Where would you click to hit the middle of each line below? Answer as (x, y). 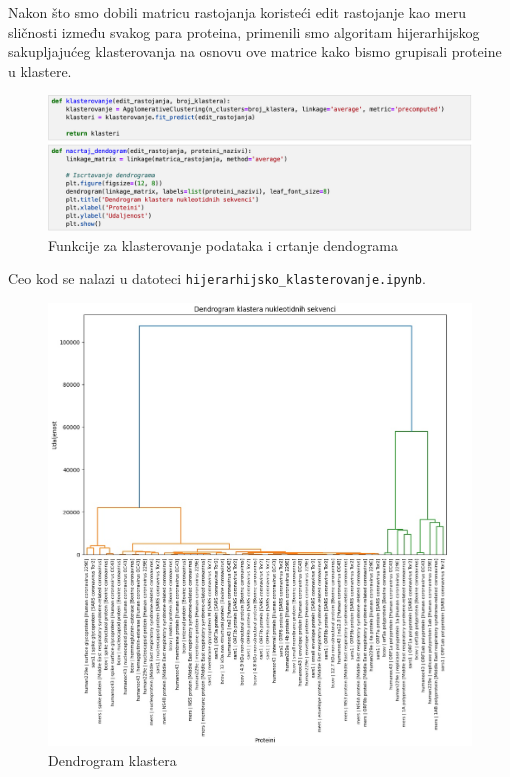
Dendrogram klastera (112, 759)
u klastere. (40, 70)
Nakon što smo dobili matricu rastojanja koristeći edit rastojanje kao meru (237, 12)
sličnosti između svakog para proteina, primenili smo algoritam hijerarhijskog (244, 31)
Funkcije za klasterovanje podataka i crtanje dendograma (223, 244)
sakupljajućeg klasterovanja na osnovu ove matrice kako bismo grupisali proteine (255, 51)
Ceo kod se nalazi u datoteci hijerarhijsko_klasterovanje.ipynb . (217, 278)
